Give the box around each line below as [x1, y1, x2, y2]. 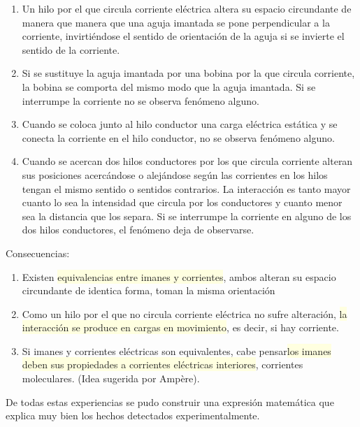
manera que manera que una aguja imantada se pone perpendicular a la [22, 15, 330, 29]
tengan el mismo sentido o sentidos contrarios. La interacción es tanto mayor [22, 181, 351, 196]
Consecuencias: [6, 245, 70, 260]
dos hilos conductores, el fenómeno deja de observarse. [22, 222, 254, 237]
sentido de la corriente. [22, 42, 120, 57]
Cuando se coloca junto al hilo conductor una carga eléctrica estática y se [22, 117, 338, 131]
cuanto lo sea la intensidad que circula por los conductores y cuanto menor [22, 195, 343, 210]
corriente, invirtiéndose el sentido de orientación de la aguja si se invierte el [22, 29, 345, 43]
